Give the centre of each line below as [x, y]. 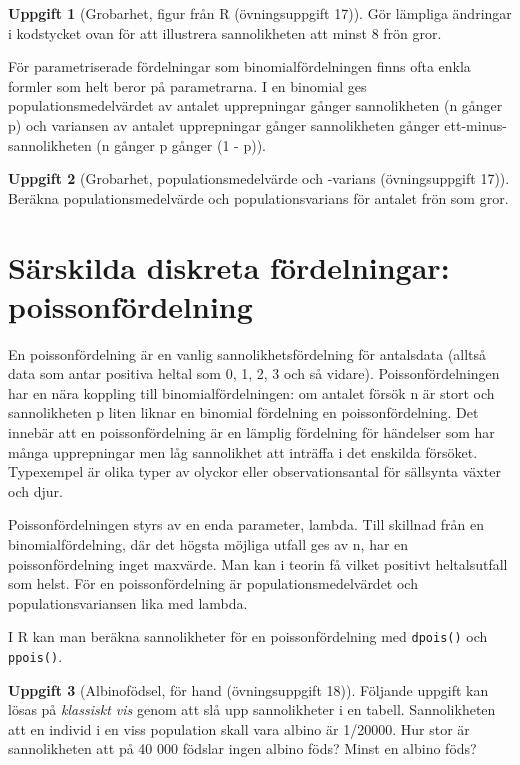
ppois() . [35, 656]
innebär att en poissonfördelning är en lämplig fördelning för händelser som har [251, 432]
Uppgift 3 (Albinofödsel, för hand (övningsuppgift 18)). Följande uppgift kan [248, 689]
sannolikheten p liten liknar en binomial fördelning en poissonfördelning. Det [243, 412]
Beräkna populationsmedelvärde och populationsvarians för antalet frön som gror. [258, 197]
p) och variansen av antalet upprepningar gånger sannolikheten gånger [224, 124]
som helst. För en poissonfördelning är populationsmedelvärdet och [213, 583]
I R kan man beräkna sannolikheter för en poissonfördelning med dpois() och [248, 636]
